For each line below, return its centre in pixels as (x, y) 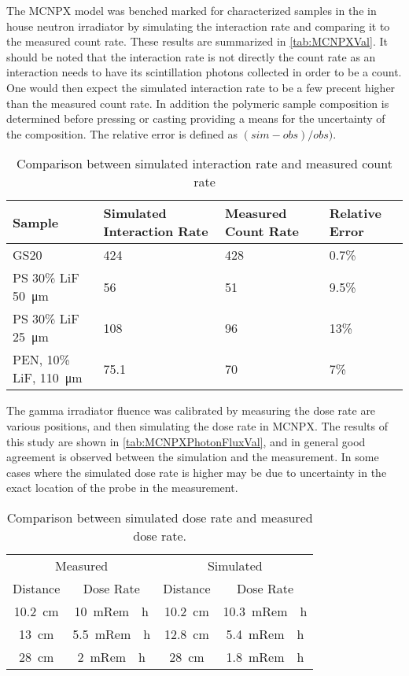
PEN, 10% (41, 360)
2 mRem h (111, 656)
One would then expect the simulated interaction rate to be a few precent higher (201, 87)
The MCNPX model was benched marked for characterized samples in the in (192, 10)
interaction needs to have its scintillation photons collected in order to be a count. (204, 72)
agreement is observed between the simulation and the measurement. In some (193, 457)
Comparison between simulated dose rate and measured (160, 517)
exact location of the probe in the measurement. (122, 488)
